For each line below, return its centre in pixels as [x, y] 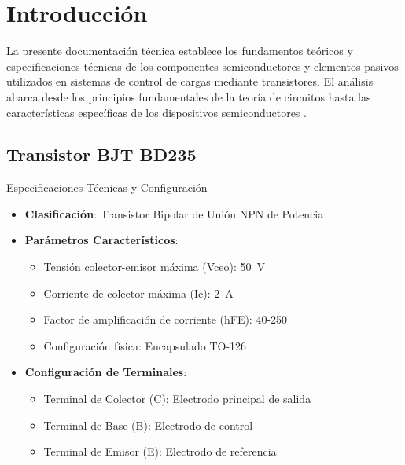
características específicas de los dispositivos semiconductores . [156, 112]
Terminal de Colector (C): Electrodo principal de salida [177, 399]
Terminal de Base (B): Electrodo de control [148, 425]
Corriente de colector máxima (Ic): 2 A [138, 293]
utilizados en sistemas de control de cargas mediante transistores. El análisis [190, 81]
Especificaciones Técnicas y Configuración [107, 187]
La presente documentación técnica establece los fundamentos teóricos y [180, 51]
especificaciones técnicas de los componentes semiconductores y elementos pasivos [202, 66]
